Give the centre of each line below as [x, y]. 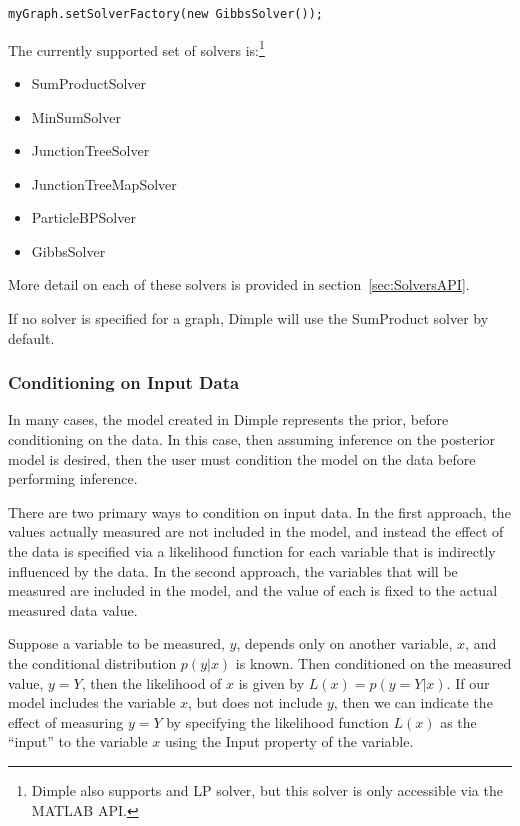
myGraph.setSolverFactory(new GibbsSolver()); [165, 14]
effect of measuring [66, 721]
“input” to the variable [78, 741]
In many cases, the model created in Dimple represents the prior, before [228, 419]
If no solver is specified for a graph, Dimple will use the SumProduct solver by [248, 318]
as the [458, 721]
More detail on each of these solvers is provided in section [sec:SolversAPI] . [239, 284]
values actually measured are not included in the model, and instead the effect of [256, 531]
